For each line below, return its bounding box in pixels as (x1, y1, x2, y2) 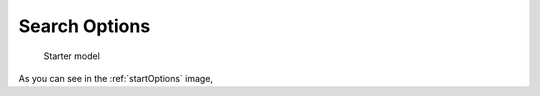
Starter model (43, 50, 100, 62)
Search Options (18, 15, 151, 37)
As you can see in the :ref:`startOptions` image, (18, 72, 214, 84)
